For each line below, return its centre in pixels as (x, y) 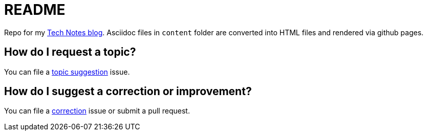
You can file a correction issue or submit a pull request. (97, 111)
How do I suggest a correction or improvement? (128, 92)
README (35, 10)
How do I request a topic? (70, 52)
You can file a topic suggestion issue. (67, 72)
